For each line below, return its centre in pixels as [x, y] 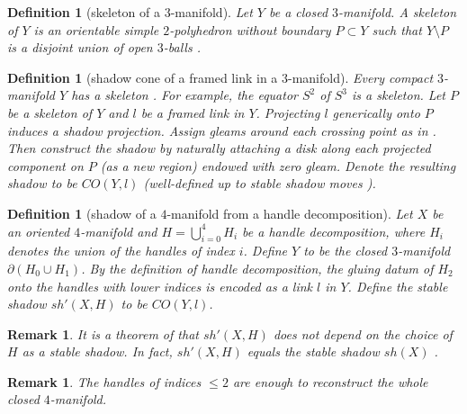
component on [45, 165]
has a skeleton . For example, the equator [184, 95]
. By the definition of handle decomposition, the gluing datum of [257, 268]
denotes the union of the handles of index [121, 251]
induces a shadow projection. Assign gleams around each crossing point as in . [222, 130]
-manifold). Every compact [361, 77]
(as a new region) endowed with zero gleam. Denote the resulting [278, 165]
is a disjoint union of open [80, 47]
